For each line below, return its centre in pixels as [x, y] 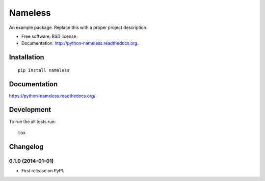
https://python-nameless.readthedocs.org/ [52, 96]
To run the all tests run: [32, 121]
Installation [26, 57]
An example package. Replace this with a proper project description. [78, 27]
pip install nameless [44, 70]
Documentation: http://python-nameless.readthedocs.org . [80, 43]
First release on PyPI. [43, 171]
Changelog [26, 146]
